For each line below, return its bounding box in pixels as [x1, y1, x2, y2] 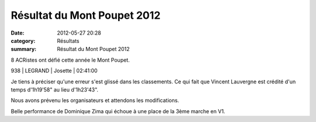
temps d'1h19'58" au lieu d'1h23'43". [11, 86, 99, 93]
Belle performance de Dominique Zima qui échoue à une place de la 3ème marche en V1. [11, 107, 225, 114]
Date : [11, 29, 25, 36]
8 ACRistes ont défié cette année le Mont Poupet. [11, 56, 130, 63]
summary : [11, 46, 37, 53]
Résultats [57, 37, 80, 44]
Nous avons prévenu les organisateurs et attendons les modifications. [11, 97, 180, 104]
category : [11, 37, 36, 44]
